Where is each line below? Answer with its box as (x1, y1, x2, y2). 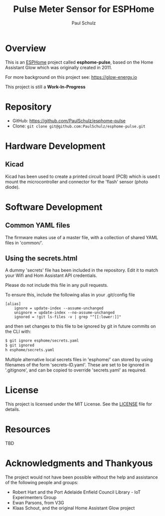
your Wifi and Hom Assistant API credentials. (5, 272, 97, 278)
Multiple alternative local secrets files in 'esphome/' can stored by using (5, 357, 153, 363)
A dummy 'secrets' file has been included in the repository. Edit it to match (5, 267, 159, 273)
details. (5, 406, 20, 412)
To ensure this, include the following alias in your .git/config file (5, 292, 136, 298)
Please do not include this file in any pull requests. (5, 282, 109, 288)
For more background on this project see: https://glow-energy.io (5, 74, 137, 80)
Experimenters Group (12, 494, 57, 500)
